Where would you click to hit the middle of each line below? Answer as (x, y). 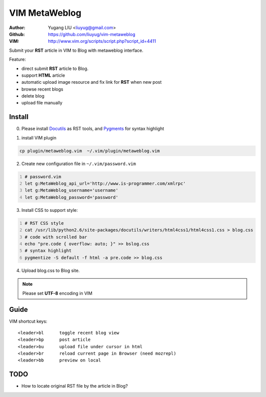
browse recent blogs (42, 89)
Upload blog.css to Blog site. (50, 270)
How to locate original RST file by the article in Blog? (75, 386)
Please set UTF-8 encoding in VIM (57, 293)
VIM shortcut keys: (28, 321)
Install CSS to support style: (50, 210)
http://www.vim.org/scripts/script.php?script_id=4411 (102, 41)
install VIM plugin (39, 137)
